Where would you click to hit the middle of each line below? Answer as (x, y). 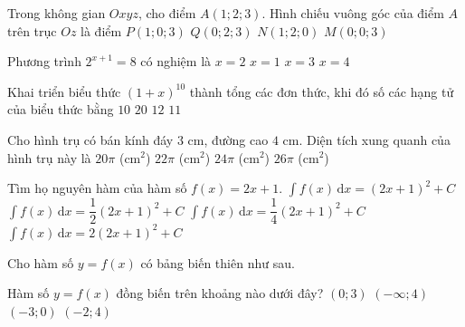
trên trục (32, 30)
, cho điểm (167, 13)
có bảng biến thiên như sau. (218, 262)
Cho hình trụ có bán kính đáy (90, 139)
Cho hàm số (41, 262)
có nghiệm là (176, 61)
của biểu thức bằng (61, 109)
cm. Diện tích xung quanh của (366, 139)
